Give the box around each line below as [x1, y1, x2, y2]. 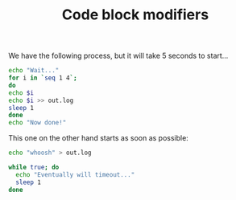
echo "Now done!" [8, 119, 67, 127]
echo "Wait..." [8, 67, 60, 75]
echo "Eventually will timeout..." [15, 170, 135, 178]
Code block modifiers [61, 6, 209, 24]
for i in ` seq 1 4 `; [8, 74, 78, 82]
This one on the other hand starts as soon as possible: [8, 133, 189, 143]
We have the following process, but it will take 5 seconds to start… [8, 51, 229, 61]
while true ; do [8, 163, 60, 172]
